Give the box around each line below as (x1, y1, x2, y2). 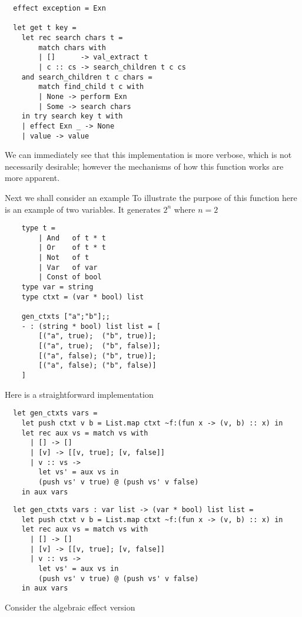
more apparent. (5, 171, 60, 184)
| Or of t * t (38, 243, 106, 252)
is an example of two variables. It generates (5, 203, 161, 215)
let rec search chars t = (21, 33, 123, 42)
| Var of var (38, 263, 98, 272)
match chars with (38, 43, 106, 52)
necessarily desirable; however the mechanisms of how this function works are (5, 160, 284, 172)
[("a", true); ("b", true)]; (38, 332, 157, 341)
